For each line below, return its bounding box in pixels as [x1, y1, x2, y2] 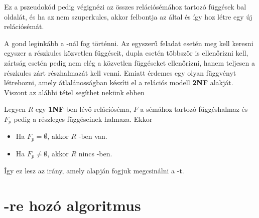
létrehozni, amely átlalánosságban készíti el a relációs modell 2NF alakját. [4, 77, 233, 88]
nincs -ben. [78, 148, 112, 158]
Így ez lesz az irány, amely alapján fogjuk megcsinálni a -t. [4, 165, 184, 176]
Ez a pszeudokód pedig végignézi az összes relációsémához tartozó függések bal [4, 2, 246, 12]
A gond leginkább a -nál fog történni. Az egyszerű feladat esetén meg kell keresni [4, 38, 253, 48]
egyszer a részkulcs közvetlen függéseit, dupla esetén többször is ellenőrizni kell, [4, 48, 248, 58]
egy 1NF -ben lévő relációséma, [35, 104, 132, 114]
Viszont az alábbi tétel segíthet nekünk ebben [4, 87, 145, 97]
